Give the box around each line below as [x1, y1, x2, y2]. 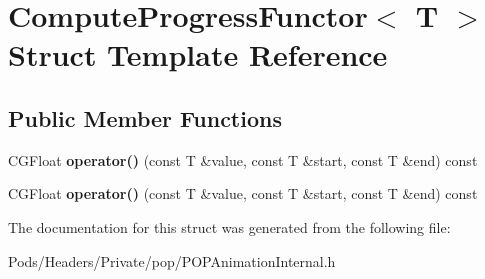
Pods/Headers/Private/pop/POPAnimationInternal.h [8, 250, 336, 271]
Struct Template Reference [8, 34, 388, 75]
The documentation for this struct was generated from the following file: [8, 216, 451, 237]
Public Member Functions [8, 102, 282, 133]
